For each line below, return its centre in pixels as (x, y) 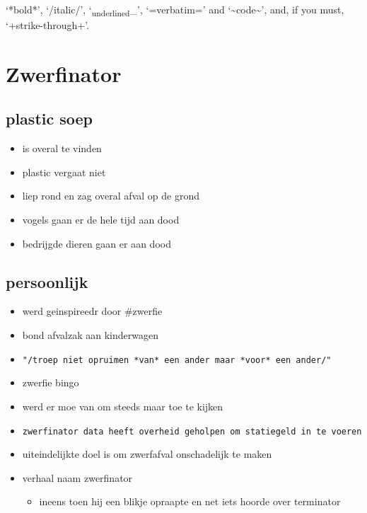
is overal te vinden (62, 148)
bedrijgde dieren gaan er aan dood (97, 243)
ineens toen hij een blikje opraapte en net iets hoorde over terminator (190, 501)
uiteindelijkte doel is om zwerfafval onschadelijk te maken (147, 454)
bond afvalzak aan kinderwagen (90, 335)
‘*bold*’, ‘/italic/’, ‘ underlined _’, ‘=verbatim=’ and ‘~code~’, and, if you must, (175, 10)
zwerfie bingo (51, 382)
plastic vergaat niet (64, 172)
